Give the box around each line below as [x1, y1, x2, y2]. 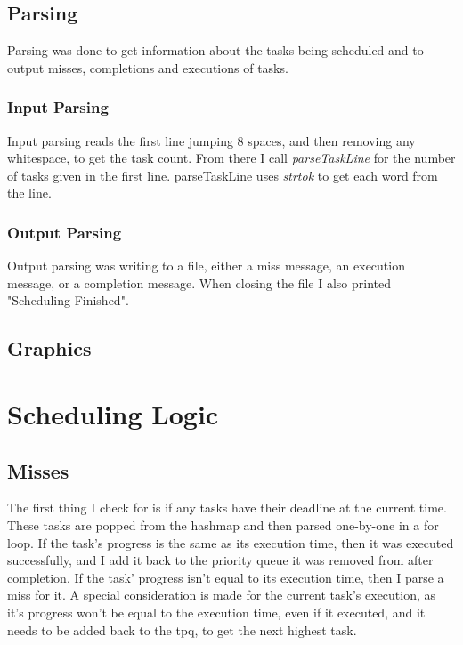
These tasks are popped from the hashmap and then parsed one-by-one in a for [7, 515, 439, 534]
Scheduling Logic [7, 395, 219, 431]
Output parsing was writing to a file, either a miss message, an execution [7, 256, 405, 275]
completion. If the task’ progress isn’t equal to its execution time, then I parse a [7, 568, 444, 586]
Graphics [7, 335, 92, 362]
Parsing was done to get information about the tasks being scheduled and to [7, 41, 424, 60]
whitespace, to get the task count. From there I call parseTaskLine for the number [7, 149, 456, 167]
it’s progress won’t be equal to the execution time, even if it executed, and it [7, 602, 426, 621]
